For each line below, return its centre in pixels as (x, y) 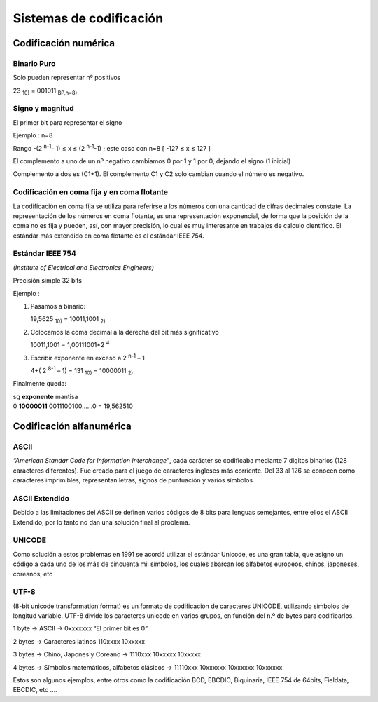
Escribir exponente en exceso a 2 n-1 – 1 (87, 357)
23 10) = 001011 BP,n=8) (45, 91)
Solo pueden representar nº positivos (67, 78)
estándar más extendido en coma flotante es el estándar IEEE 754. (108, 236)
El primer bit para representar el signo (68, 122)
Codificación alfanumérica (72, 426)
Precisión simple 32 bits (47, 281)
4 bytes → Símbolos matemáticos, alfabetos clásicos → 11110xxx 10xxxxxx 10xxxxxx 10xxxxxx (148, 667)
